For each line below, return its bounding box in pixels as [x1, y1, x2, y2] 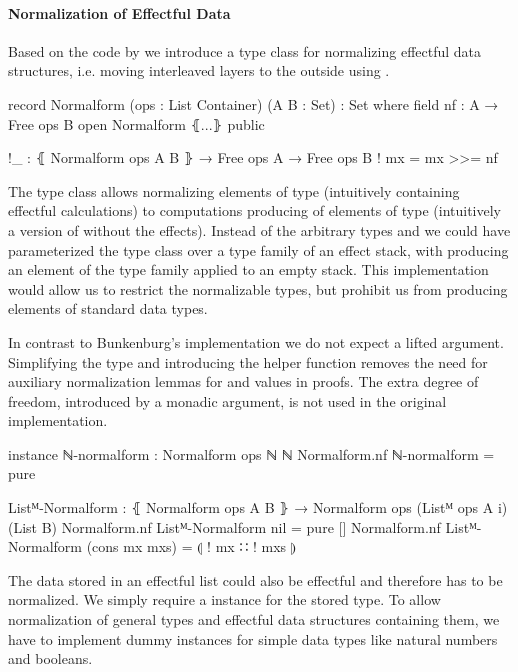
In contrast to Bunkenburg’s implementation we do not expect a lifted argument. [8, 331, 504, 352]
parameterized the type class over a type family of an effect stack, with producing [8, 239, 509, 260]
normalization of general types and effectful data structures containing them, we [8, 609, 500, 630]
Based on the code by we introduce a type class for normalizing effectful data [8, 40, 482, 61]
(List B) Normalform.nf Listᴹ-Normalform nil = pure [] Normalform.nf [8, 516, 441, 537]
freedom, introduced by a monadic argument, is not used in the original [8, 390, 447, 411]
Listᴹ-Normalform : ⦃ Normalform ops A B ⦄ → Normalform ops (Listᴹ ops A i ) [8, 497, 508, 518]
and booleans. [8, 648, 93, 669]
